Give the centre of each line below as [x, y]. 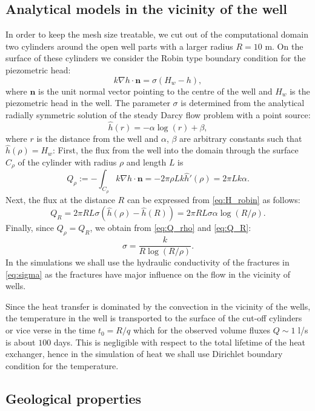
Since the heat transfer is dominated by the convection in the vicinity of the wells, [158, 306]
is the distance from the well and [98, 138]
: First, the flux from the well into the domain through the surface [175, 150]
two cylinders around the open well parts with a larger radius [119, 46]
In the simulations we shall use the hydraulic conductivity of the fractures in [148, 262]
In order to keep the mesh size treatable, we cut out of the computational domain [157, 34]
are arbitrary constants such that [241, 138]
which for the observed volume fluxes [202, 330]
